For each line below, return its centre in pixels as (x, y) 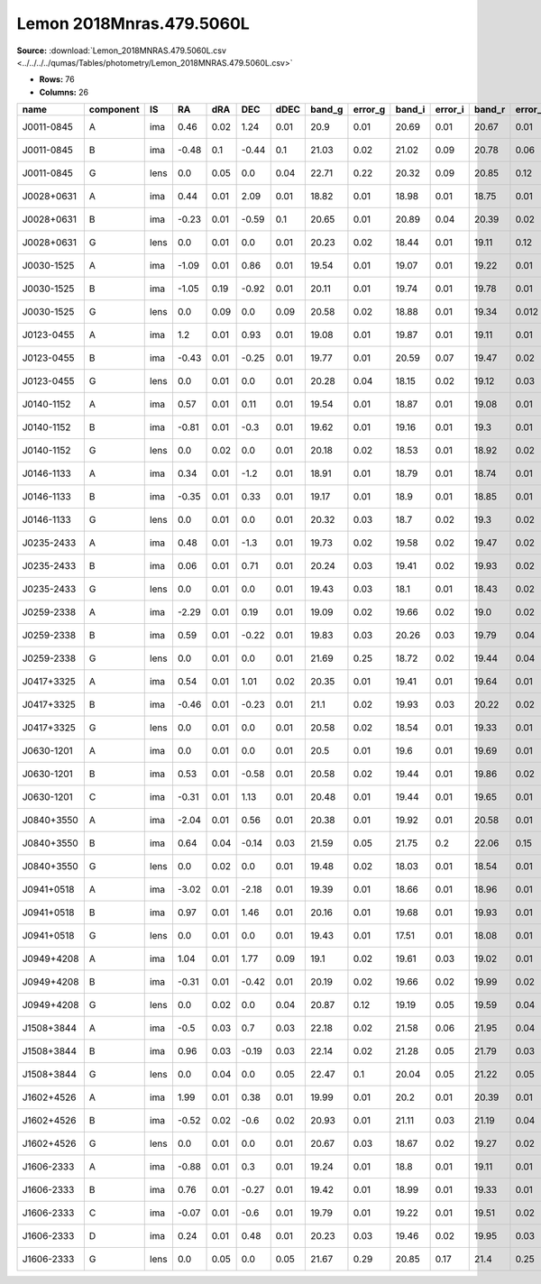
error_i (449, 110)
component (114, 110)
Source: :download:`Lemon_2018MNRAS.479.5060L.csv (122, 50)
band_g (327, 110)
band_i (410, 110)
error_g (369, 110)
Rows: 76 (57, 79)
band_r (490, 110)
